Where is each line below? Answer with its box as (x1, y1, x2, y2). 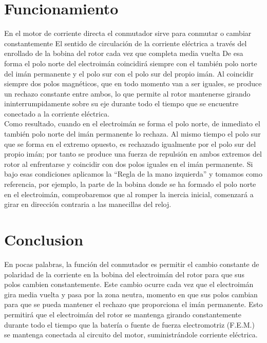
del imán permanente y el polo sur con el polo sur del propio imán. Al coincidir (4, 68, 254, 79)
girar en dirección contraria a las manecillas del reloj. (4, 199, 171, 209)
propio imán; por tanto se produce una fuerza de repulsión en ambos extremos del (4, 148, 262, 159)
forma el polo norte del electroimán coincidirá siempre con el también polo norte (4, 58, 257, 68)
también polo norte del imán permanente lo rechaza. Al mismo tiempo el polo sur (4, 128, 261, 139)
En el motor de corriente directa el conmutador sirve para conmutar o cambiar (4, 28, 252, 39)
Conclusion (4, 229, 84, 250)
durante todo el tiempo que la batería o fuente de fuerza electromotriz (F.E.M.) (4, 319, 255, 330)
